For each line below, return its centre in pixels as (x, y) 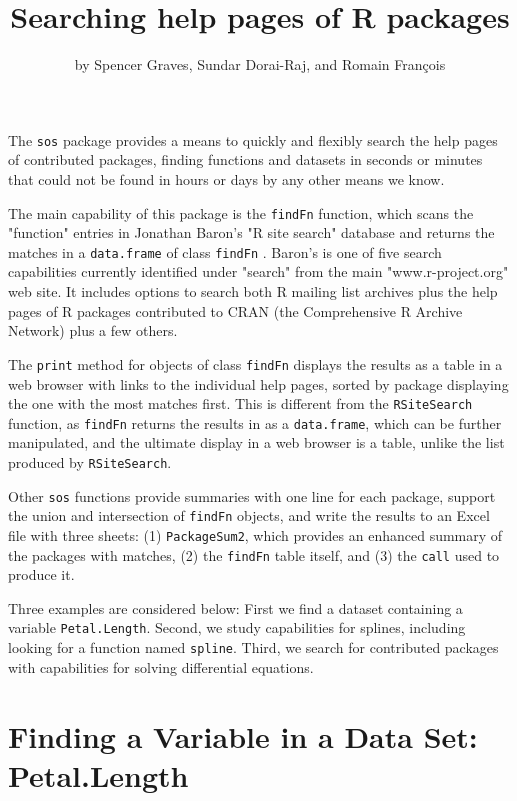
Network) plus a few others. (93, 330)
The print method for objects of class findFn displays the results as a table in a (255, 363)
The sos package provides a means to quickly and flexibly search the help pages (253, 139)
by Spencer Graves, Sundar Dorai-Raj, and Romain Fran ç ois (260, 64)
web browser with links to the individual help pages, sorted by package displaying (258, 383)
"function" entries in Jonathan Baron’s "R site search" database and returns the (251, 232)
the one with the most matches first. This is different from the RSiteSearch (240, 403)
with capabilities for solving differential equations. (161, 666)
